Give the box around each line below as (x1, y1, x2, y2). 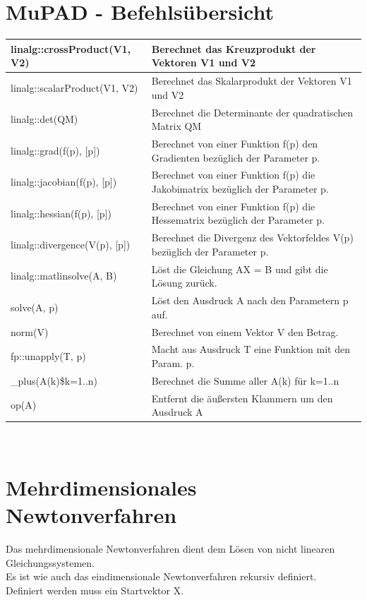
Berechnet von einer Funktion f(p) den (151, 136, 318, 150)
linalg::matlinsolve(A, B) (11, 268, 117, 283)
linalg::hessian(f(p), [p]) (11, 205, 112, 220)
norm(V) (11, 324, 49, 339)
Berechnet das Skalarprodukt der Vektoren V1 (151, 73, 352, 88)
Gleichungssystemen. (6, 555, 95, 570)
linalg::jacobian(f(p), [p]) (11, 174, 117, 189)
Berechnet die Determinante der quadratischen (151, 104, 354, 119)
